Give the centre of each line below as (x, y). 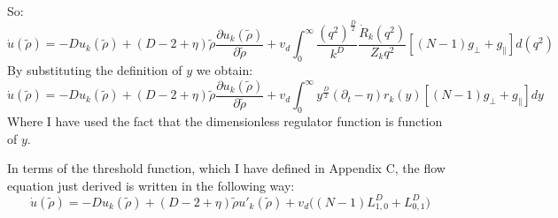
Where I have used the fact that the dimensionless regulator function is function (225, 121)
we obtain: (225, 70)
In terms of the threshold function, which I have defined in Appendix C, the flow (226, 168)
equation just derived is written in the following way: (151, 185)
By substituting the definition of (95, 70)
